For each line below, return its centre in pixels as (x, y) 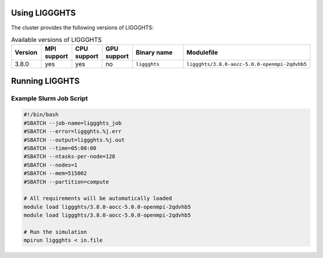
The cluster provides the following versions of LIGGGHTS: (82, 28)
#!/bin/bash (41, 115)
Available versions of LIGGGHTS (57, 40)
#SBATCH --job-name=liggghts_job (73, 123)
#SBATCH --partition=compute (66, 182)
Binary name (154, 53)
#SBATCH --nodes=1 (51, 165)
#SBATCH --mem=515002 (55, 173)
